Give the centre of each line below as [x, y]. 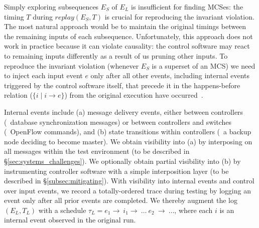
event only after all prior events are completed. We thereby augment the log [121, 200]
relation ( [18, 95]
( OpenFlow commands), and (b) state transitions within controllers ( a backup [128, 132]
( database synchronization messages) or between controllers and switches [118, 122]
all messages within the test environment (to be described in [97, 151]
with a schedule [62, 210]
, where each [193, 210]
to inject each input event [43, 75]
